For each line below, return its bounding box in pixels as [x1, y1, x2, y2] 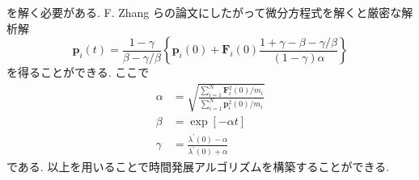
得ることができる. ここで [17, 64, 150, 81]
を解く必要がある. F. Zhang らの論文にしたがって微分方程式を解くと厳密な [6, 4, 402, 20]
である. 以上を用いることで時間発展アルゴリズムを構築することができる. [6, 158, 390, 175]
